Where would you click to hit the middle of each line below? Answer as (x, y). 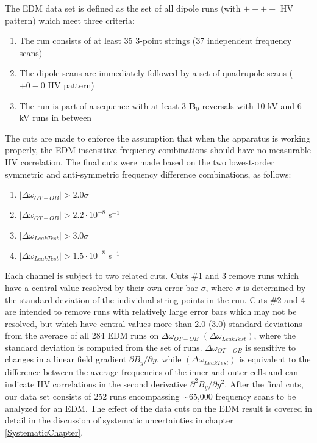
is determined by (275, 287)
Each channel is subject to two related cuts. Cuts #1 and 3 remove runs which (152, 276)
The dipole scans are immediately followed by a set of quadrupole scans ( (156, 73)
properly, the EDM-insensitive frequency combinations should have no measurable (158, 150)
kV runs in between (55, 117)
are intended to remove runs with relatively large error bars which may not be (151, 312)
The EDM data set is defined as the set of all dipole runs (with (123, 8)
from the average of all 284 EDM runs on (82, 335)
